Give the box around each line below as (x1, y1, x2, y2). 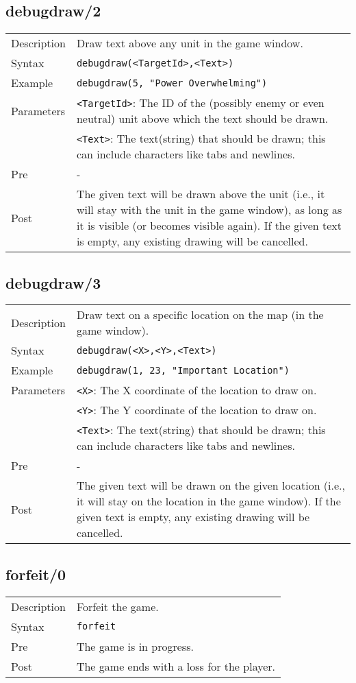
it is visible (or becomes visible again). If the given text (76, 217, 342, 234)
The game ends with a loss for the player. (76, 658, 276, 674)
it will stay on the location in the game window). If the (76, 493, 341, 510)
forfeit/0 (5, 563, 66, 584)
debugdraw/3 (5, 272, 101, 293)
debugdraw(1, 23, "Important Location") (76, 364, 290, 376)
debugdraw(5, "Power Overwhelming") (76, 77, 268, 88)
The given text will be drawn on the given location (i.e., (76, 477, 345, 494)
